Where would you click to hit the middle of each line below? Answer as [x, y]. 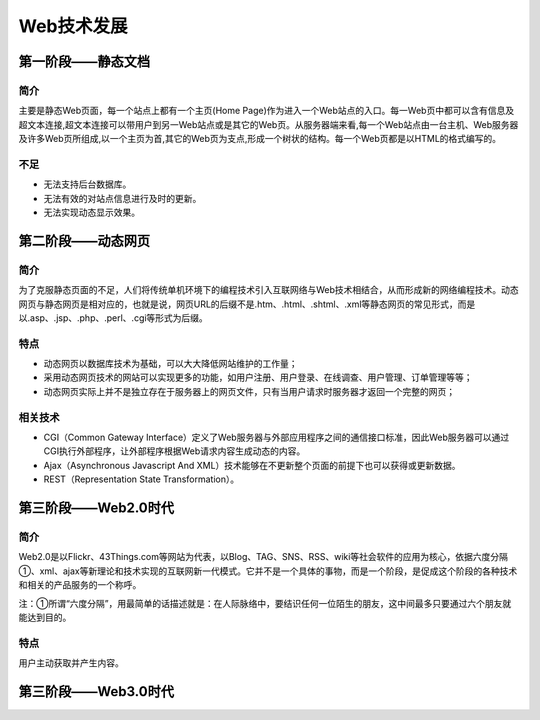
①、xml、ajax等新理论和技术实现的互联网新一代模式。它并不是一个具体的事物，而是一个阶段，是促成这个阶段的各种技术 [268, 571]
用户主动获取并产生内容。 [71, 663]
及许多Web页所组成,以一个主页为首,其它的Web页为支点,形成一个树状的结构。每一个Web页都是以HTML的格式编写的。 [260, 139]
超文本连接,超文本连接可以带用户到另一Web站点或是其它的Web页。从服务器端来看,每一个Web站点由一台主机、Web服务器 [268, 124]
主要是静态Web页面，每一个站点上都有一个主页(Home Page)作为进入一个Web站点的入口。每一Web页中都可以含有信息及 [266, 111]
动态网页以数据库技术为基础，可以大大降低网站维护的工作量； [170, 364]
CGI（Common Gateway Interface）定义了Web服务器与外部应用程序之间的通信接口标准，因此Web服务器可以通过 [276, 437]
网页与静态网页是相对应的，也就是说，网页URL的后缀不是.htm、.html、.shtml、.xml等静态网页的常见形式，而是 [247, 304]
